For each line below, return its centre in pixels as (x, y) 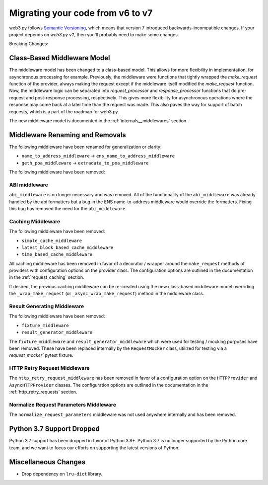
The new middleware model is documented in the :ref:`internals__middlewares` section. (99, 121)
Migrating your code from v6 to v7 (81, 13)
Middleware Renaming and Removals (67, 135)
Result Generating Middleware (47, 306)
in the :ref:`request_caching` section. (47, 277)
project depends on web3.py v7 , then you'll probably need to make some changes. (94, 34)
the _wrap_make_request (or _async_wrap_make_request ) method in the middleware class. (107, 294)
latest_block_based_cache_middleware (67, 247)
